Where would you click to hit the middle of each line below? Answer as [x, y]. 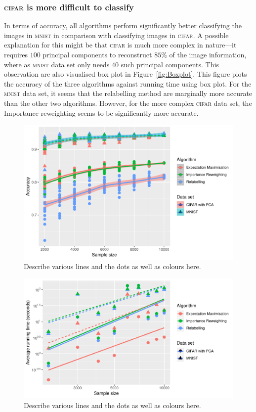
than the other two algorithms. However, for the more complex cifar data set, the [128, 103]
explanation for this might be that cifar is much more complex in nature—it [120, 45]
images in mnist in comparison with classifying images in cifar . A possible [116, 35]
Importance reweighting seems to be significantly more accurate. [101, 113]
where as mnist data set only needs [57, 64]
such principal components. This [170, 64]
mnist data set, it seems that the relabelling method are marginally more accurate [128, 93]
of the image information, [208, 54]
